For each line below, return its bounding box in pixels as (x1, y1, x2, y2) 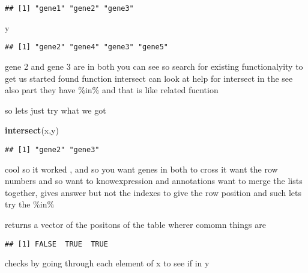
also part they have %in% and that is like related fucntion (5, 84, 219, 96)
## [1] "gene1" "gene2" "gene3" (5, 4, 134, 13)
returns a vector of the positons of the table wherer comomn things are (5, 218, 266, 230)
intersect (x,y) (5, 124, 59, 136)
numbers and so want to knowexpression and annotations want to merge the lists (5, 174, 303, 187)
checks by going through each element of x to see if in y (5, 257, 210, 269)
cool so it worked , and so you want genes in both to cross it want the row (5, 162, 278, 175)
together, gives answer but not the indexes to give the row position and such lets (5, 186, 302, 198)
